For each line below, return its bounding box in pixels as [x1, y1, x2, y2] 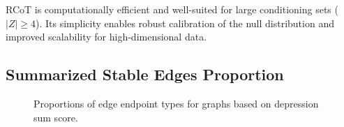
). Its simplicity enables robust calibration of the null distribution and [36, 15, 334, 30]
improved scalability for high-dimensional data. [6, 29, 207, 44]
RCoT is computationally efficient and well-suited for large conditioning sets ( [6, 2, 338, 16]
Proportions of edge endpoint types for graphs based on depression [33, 96, 319, 110]
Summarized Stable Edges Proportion [6, 63, 284, 85]
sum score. [33, 110, 78, 124]
